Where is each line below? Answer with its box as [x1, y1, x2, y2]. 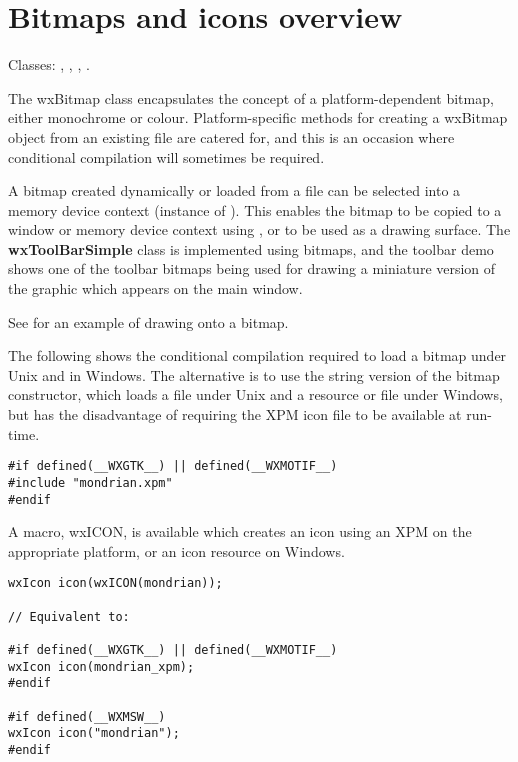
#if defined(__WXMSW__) [8, 709, 166, 724]
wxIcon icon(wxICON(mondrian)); [8, 576, 223, 591]
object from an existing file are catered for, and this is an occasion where [8, 126, 455, 147]
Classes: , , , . [8, 54, 90, 75]
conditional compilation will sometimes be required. [8, 146, 325, 167]
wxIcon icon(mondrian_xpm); [8, 659, 195, 674]
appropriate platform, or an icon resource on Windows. [8, 540, 345, 561]
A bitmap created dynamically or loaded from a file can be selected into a [8, 180, 461, 201]
